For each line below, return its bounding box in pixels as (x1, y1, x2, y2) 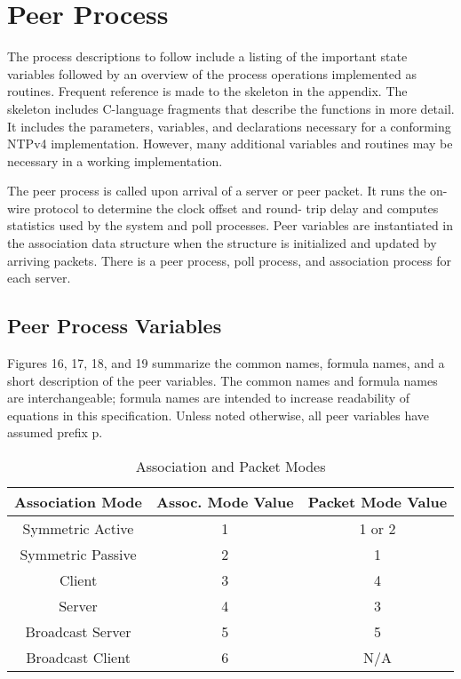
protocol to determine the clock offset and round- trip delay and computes (34, 198, 439, 217)
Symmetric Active (22, 518, 134, 539)
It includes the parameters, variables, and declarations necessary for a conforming (7, 116, 451, 135)
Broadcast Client (26, 647, 131, 668)
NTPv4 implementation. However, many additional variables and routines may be (7, 134, 453, 153)
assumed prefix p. (7, 423, 103, 442)
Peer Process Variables (7, 312, 222, 339)
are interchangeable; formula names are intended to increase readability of (7, 388, 410, 407)
